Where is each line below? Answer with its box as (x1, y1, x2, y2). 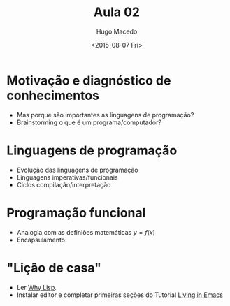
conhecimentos (6, 87, 99, 103)
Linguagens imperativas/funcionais (16, 173, 118, 182)
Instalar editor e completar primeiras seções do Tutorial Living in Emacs (16, 291, 223, 299)
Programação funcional (6, 205, 146, 221)
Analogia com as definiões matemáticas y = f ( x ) (16, 228, 155, 236)
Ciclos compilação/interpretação (16, 180, 111, 189)
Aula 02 (93, 4, 141, 20)
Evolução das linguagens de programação (16, 166, 138, 174)
